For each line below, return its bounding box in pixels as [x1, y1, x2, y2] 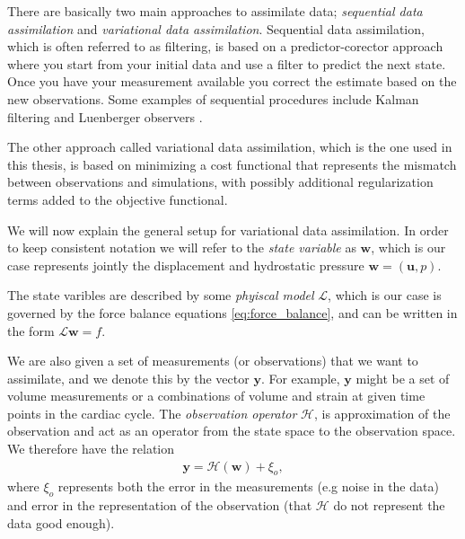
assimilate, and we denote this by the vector [7, 368, 250, 387]
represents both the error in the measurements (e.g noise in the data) [57, 477, 439, 496]
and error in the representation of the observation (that [7, 496, 312, 515]
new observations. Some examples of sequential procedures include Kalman [7, 89, 419, 108]
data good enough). [7, 513, 115, 532]
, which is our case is [328, 286, 442, 305]
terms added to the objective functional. [7, 190, 228, 208]
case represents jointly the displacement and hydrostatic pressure [7, 255, 364, 274]
